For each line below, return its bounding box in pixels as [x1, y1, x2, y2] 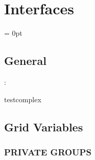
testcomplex [4, 94, 41, 104]
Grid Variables [4, 119, 83, 134]
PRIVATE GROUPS [4, 145, 91, 158]
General [4, 53, 46, 68]
